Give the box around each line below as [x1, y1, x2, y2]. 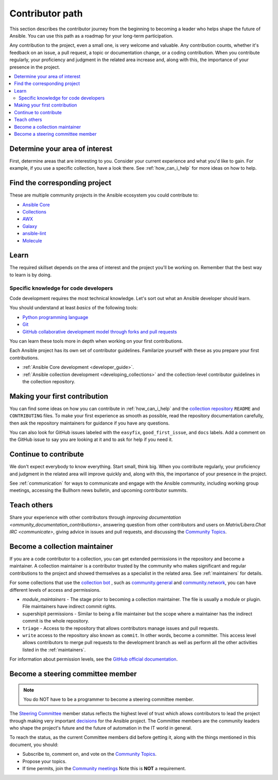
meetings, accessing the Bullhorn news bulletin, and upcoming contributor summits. [9, 487, 188, 493]
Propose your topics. [22, 758, 67, 764]
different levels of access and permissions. [9, 587, 101, 593]
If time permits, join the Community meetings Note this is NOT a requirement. [22, 766, 186, 772]
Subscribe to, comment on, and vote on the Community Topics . [22, 751, 157, 757]
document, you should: [9, 741, 59, 748]
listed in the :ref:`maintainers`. [22, 646, 86, 653]
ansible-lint [22, 231, 46, 237]
